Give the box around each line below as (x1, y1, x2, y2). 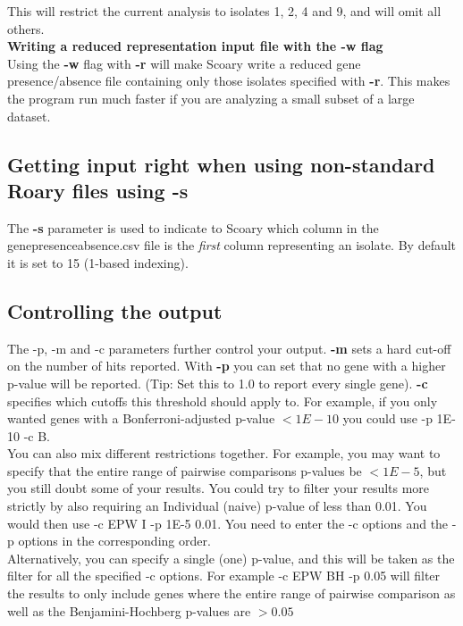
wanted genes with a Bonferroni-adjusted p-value (7, 409, 275, 428)
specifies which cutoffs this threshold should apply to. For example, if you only (7, 391, 438, 410)
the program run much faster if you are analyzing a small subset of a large (7, 88, 415, 107)
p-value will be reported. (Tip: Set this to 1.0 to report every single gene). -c (7, 373, 428, 392)
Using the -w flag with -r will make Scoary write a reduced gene (7, 54, 361, 72)
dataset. (7, 106, 51, 125)
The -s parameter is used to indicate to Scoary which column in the (7, 218, 379, 237)
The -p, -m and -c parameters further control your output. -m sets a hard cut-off (7, 338, 451, 357)
